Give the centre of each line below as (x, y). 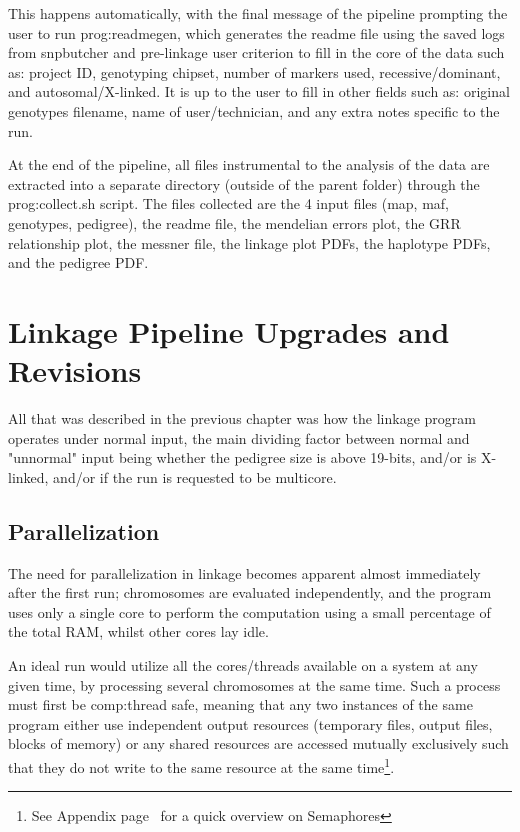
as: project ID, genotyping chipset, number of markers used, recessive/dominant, (254, 71)
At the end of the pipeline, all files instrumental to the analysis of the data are (249, 164)
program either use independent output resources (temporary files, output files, (250, 723)
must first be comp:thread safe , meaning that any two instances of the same (240, 704)
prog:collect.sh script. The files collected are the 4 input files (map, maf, (229, 203)
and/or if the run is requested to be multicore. (195, 476)
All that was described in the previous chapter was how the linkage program (242, 418)
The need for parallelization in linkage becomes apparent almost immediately (244, 572)
